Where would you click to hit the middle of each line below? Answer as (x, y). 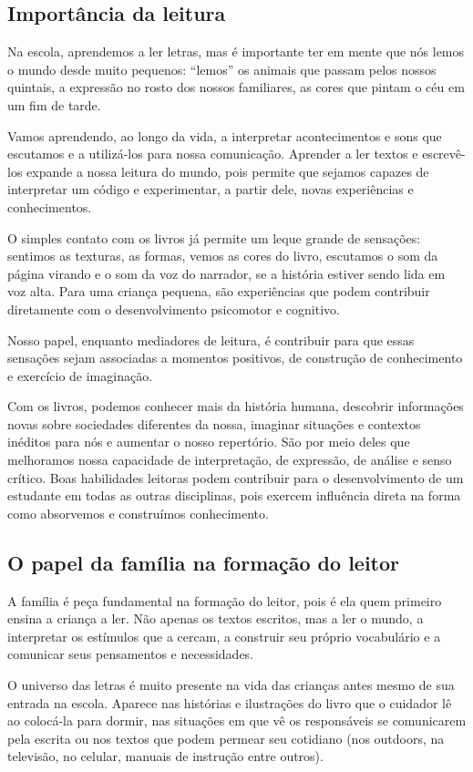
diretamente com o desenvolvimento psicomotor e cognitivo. (174, 309)
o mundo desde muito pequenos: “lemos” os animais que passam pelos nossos (222, 69)
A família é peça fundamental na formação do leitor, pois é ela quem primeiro (225, 600)
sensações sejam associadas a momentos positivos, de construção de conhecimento (235, 358)
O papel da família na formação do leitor (204, 562)
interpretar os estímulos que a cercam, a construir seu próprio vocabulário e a (224, 636)
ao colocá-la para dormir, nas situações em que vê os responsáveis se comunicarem (237, 721)
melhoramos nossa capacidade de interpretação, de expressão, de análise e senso (230, 460)
